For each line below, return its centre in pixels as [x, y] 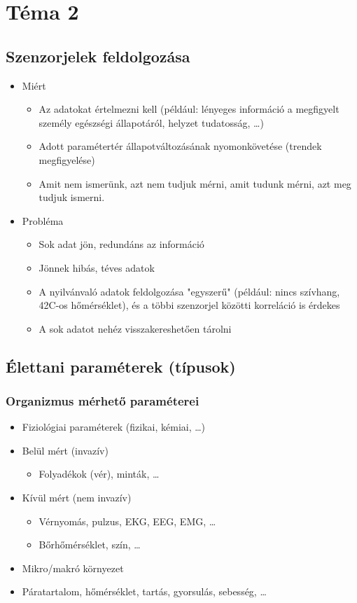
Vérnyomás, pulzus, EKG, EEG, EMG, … [127, 521]
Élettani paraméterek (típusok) [121, 366]
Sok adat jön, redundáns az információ [121, 244]
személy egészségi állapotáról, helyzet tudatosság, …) [151, 122]
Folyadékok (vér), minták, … [99, 474]
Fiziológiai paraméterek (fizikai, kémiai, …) [114, 427]
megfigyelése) [67, 159]
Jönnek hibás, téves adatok [97, 267]
